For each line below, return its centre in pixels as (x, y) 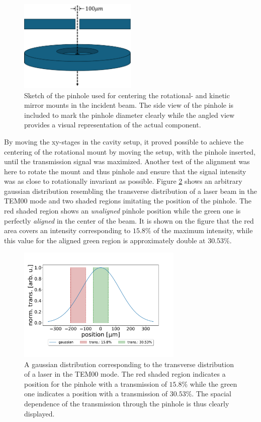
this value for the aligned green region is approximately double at (105, 240)
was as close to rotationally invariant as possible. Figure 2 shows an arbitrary (123, 181)
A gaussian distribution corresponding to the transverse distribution (129, 364)
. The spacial (211, 394)
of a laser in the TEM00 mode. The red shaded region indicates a (125, 374)
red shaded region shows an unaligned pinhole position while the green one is (122, 211)
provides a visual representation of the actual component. (113, 125)
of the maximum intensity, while (203, 230)
